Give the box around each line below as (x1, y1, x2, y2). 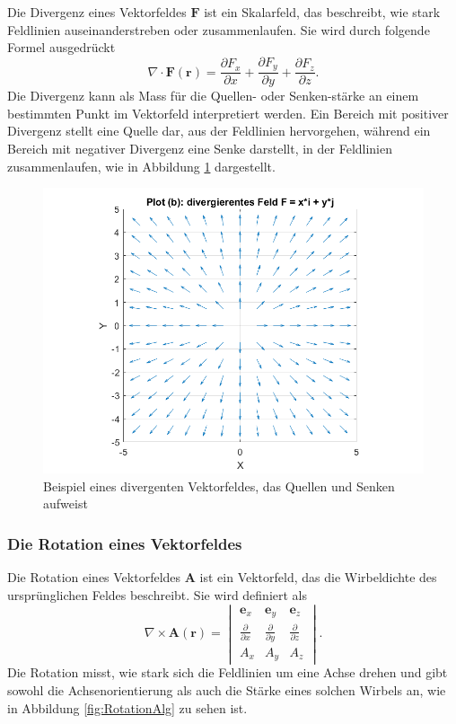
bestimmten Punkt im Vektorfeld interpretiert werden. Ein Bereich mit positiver (7, 103, 449, 122)
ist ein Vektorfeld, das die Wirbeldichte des (199, 568, 437, 587)
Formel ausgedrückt (7, 38, 116, 57)
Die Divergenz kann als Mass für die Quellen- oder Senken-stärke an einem (7, 86, 419, 105)
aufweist (43, 494, 88, 513)
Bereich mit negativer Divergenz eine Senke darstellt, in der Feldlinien (7, 139, 393, 158)
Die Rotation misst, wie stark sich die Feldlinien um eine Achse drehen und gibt (7, 663, 448, 682)
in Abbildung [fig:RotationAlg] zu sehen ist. (7, 698, 248, 717)
